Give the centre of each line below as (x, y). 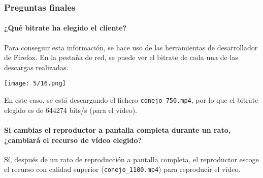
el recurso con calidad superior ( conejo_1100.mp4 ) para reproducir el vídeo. (122, 169)
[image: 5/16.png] (35, 84)
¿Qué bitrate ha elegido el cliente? (65, 28)
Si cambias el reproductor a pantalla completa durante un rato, (118, 129)
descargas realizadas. (36, 67)
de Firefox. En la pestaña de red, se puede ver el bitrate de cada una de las (121, 57)
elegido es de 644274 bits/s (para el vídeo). (71, 110)
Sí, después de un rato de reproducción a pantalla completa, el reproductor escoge (131, 159)
